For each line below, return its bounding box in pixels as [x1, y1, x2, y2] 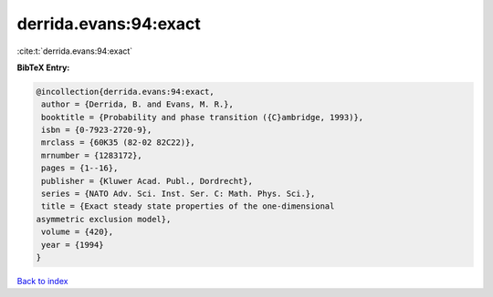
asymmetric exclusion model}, [36, 214, 172, 224]
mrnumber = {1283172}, [41, 150, 143, 160]
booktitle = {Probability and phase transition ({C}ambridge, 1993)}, [41, 112, 364, 122]
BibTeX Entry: [16, 62, 70, 73]
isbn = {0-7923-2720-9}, [41, 125, 152, 136]
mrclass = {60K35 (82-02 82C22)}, [41, 138, 195, 148]
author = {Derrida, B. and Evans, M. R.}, [41, 99, 235, 109]
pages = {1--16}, [41, 163, 119, 173]
